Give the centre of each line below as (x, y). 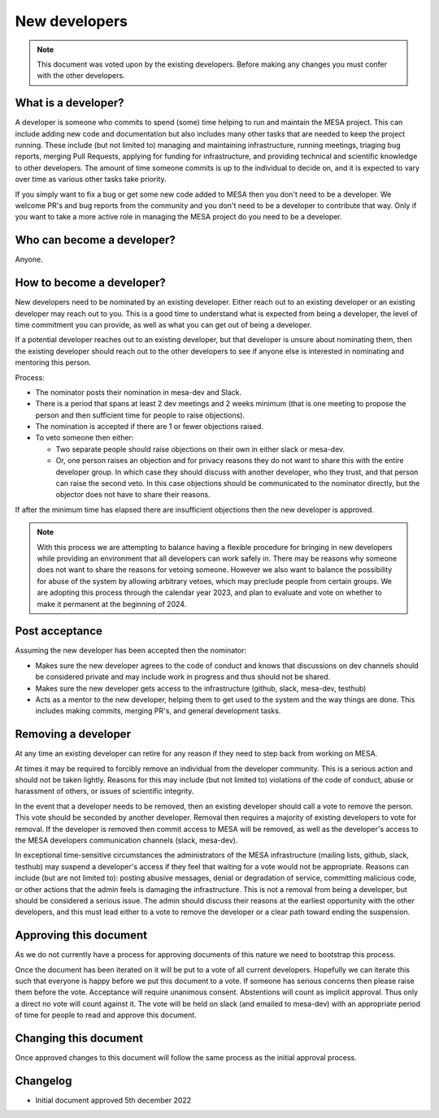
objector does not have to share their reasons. (133, 495)
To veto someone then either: (85, 438)
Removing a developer (73, 734)
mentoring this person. (53, 362)
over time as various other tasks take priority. (91, 180)
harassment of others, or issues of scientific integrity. (104, 791)
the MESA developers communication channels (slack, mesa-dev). (126, 840)
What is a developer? (70, 103)
